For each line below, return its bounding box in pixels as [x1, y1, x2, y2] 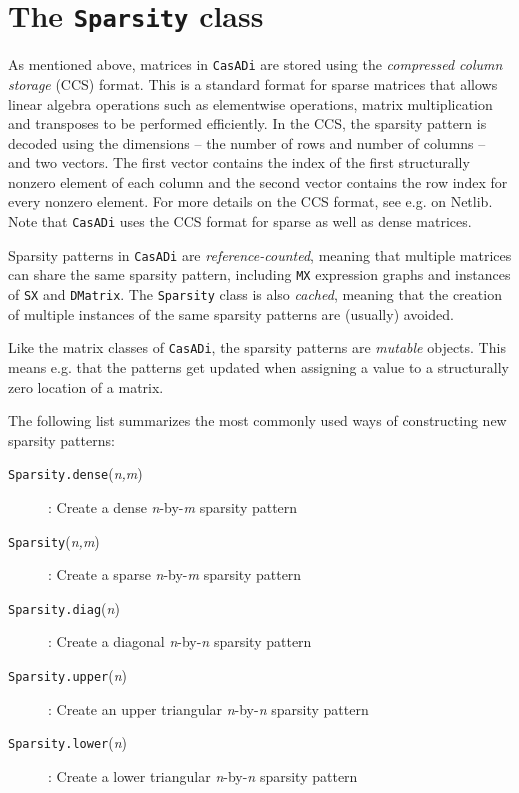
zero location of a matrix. [8, 376, 164, 397]
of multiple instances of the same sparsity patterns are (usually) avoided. [8, 303, 454, 324]
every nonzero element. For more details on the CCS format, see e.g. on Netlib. [8, 191, 493, 212]
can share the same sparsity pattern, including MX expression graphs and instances [8, 264, 511, 285]
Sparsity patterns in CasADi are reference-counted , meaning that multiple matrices [8, 244, 512, 265]
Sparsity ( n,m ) [8, 530, 100, 551]
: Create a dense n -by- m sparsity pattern [48, 496, 298, 517]
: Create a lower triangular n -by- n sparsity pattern [48, 765, 358, 786]
